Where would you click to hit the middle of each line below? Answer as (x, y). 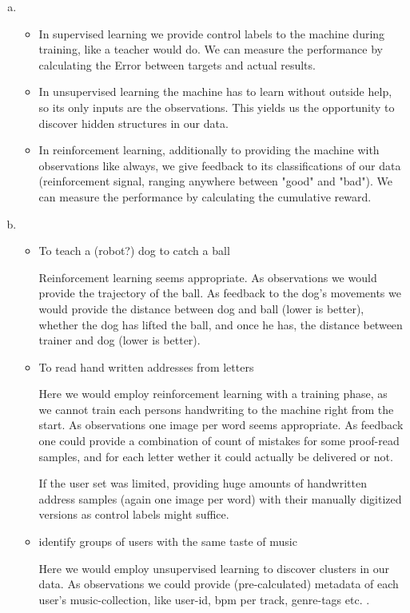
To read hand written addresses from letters (146, 366)
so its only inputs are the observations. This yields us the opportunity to (217, 107)
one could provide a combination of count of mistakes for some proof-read (219, 441)
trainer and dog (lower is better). (119, 340)
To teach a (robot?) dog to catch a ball (134, 251)
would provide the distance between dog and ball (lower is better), (201, 308)
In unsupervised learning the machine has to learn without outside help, (215, 92)
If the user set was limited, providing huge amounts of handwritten (203, 483)
